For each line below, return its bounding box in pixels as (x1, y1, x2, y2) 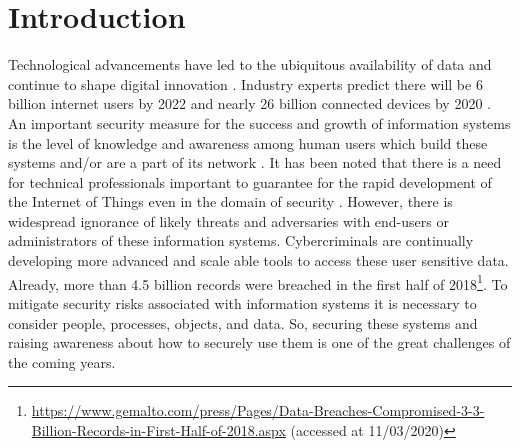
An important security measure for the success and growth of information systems (8, 112, 511, 133)
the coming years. (8, 351, 116, 372)
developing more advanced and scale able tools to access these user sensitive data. (8, 250, 509, 271)
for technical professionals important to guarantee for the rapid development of (8, 171, 492, 192)
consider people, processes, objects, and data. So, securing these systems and (8, 312, 478, 333)
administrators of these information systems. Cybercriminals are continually (8, 230, 474, 251)
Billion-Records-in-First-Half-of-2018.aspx (31, 419, 286, 440)
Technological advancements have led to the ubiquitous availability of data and (8, 54, 492, 75)
